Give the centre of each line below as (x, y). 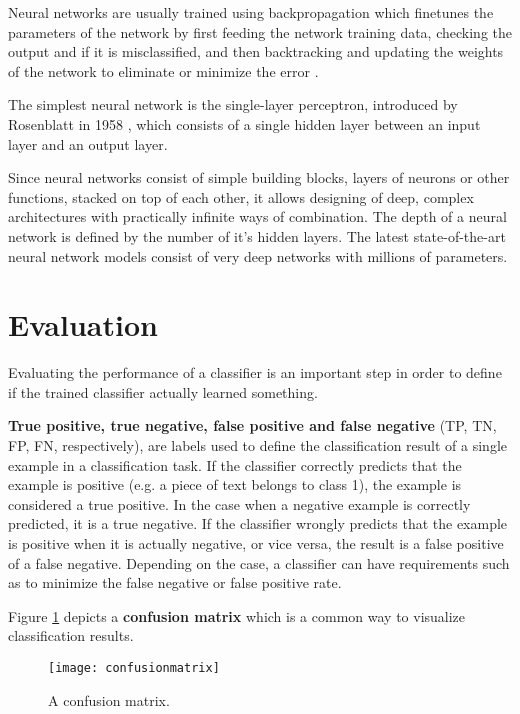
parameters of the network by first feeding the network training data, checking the (260, 31)
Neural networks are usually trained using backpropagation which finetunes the (251, 12)
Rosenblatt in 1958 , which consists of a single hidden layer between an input (244, 123)
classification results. (71, 635)
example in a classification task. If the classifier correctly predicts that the (235, 464)
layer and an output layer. (88, 143)
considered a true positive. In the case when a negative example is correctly (239, 503)
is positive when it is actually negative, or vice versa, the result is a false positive (256, 543)
